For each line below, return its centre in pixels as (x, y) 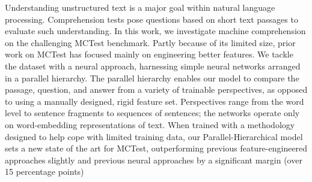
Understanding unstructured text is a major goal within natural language (140, 7)
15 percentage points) (44, 172)
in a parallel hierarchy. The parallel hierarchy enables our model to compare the (152, 78)
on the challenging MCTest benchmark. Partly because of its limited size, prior (150, 42)
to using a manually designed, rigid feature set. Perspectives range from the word (154, 101)
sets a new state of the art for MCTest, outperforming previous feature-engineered (156, 148)
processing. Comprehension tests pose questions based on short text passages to (151, 19)
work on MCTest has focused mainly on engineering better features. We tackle (149, 54)
